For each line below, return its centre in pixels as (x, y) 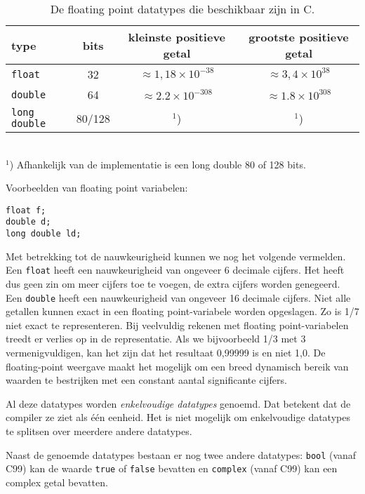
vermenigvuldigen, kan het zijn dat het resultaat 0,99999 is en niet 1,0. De (166, 353)
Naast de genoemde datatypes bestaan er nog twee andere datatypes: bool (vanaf (181, 454)
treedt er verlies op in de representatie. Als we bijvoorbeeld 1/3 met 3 (156, 339)
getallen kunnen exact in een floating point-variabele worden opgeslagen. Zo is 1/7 (182, 311)
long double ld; (44, 234)
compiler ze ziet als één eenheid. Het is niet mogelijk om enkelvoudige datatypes (178, 417)
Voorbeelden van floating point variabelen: (97, 188)
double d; (28, 222)
